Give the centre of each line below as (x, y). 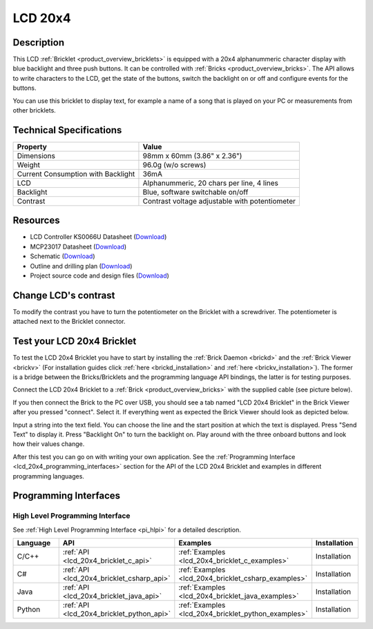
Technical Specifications (67, 130)
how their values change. (49, 444)
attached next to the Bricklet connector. (69, 322)
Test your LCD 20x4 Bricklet (75, 341)
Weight (29, 164)
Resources (36, 221)
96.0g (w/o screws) (174, 164)
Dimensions (36, 155)
